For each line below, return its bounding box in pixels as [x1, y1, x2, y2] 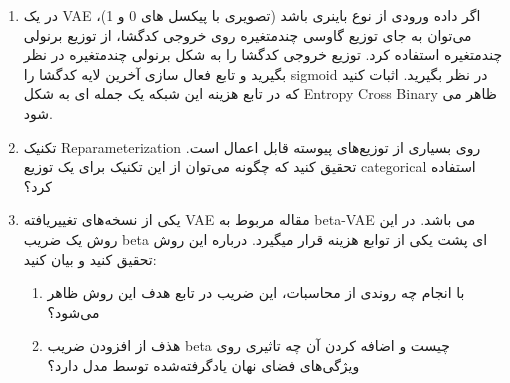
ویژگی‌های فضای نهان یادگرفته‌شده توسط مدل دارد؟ [47, 354, 360, 375]
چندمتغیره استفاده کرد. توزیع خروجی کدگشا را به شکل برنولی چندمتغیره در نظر [23, 44, 503, 65]
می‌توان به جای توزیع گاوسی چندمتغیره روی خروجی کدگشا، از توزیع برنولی [23, 24, 472, 45]
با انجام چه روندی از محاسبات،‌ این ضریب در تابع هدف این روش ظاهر [47, 282, 465, 303]
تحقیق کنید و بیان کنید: [23, 248, 157, 269]
